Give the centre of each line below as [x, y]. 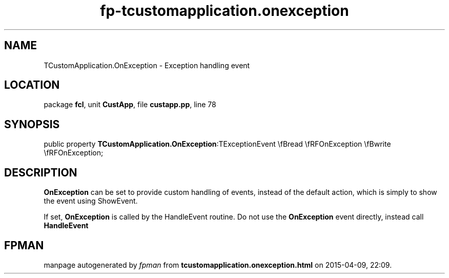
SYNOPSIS [32, 124]
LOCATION [32, 85]
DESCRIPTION [41, 172]
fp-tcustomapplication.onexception [224, 11]
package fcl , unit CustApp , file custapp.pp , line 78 [130, 105]
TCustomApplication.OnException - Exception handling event [147, 65]
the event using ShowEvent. [91, 201]
